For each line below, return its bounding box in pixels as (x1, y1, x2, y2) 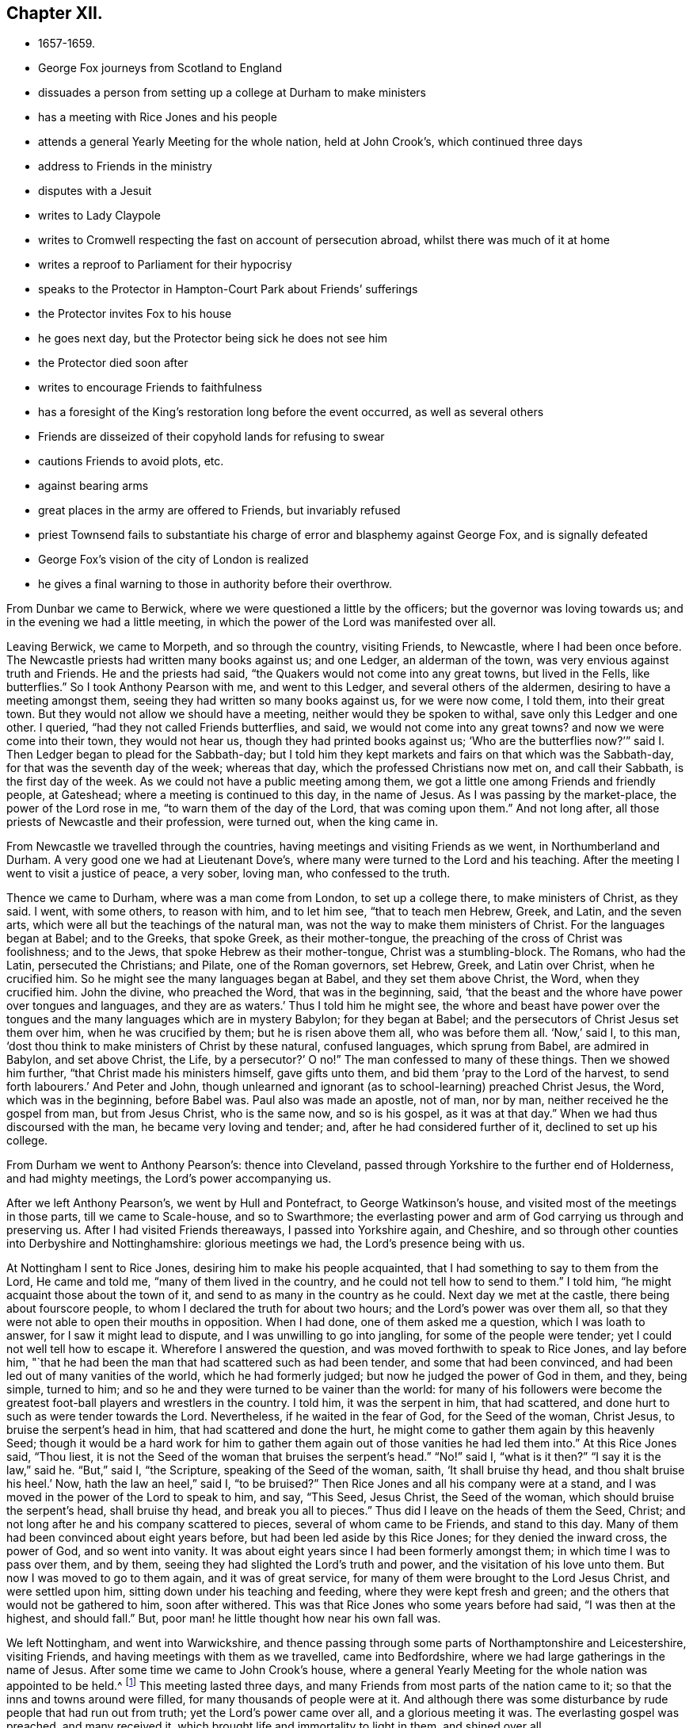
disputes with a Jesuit (38, 184, 152, 198)
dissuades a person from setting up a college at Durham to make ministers (38, 86, 426, 100)
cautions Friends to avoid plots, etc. (38, 454, 224, 468)
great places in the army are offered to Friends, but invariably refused (38, 503, 401, 518)
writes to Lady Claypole (38, 208, 161, 223)
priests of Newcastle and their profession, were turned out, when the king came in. (6, 815, 439, 829)
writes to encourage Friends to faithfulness (38, 380, 262, 395)
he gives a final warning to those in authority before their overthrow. (38, 577, 393, 591)
